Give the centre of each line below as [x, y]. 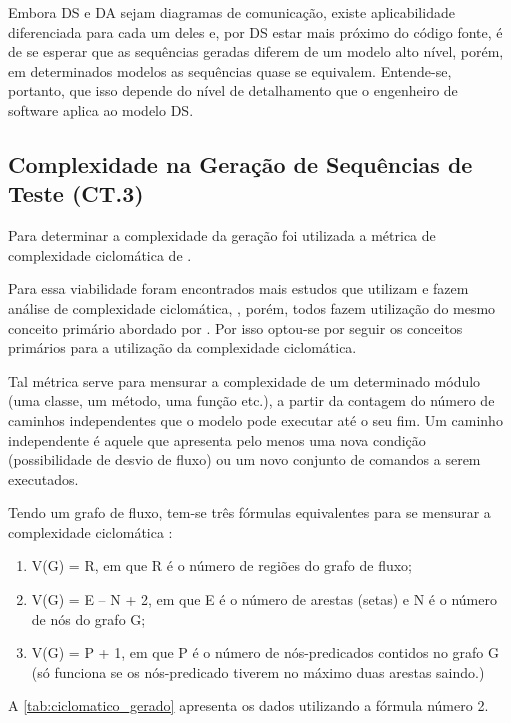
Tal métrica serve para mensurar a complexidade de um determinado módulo [244, 380]
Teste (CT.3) [76, 193]
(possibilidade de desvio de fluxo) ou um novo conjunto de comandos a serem [244, 459]
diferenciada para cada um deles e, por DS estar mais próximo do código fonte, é [255, 31]
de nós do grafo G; [88, 618]
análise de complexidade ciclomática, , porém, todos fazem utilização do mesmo [252, 307]
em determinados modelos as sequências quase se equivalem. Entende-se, [230, 70]
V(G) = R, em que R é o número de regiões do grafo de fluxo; [221, 565]
